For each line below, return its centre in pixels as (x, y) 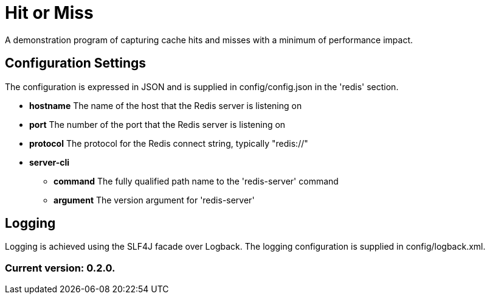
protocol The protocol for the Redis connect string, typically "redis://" (169, 143)
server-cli (50, 162)
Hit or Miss (49, 13)
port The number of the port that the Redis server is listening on (157, 124)
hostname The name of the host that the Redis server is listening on (166, 105)
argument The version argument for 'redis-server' (154, 200)
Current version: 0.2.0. (60, 268)
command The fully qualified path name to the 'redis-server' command (196, 181)
